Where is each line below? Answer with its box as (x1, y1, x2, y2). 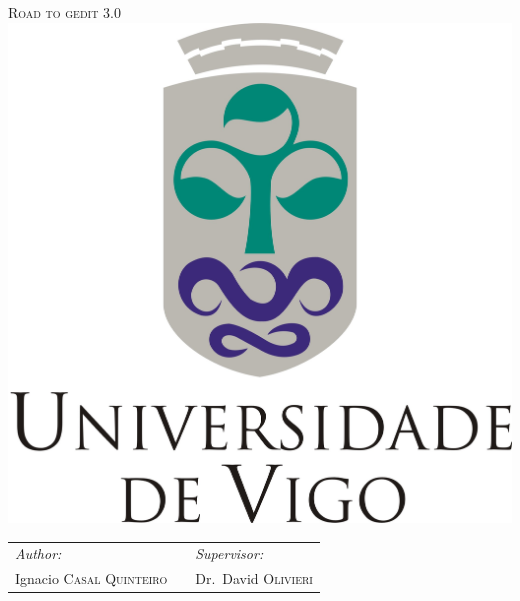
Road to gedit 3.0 (8, 2, 121, 22)
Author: (15, 543, 62, 564)
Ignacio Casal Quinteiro (15, 568, 168, 589)
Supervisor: (195, 543, 264, 564)
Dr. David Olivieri (195, 568, 313, 589)
